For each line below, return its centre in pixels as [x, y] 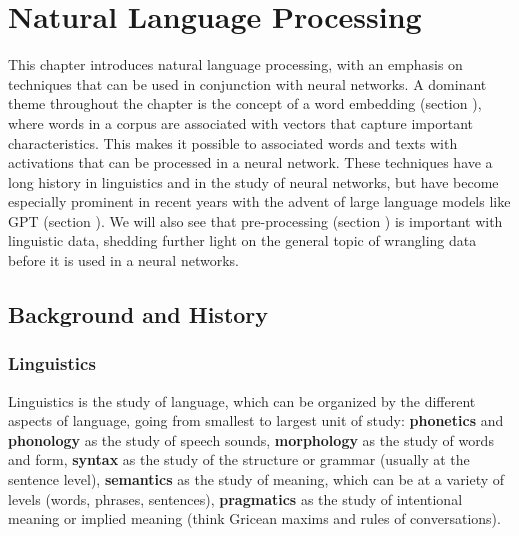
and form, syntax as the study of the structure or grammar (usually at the [239, 459]
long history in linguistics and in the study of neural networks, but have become [253, 181]
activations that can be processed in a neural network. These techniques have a [250, 162]
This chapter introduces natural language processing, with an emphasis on [235, 64]
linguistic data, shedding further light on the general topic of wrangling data [242, 240]
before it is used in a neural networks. [123, 260]
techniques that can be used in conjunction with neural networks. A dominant [247, 83]
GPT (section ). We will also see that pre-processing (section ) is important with [255, 220]
